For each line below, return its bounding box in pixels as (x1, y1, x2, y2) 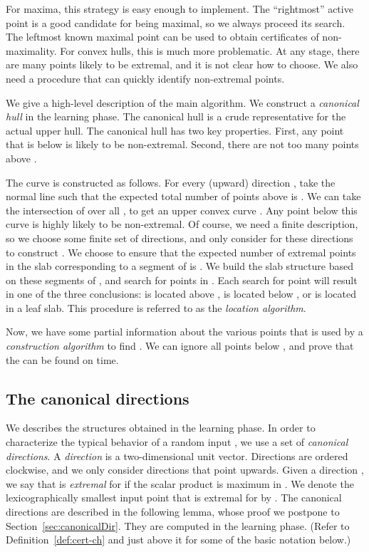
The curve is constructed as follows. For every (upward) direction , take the (6, 175, 336, 189)
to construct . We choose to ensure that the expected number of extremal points (6, 244, 356, 259)
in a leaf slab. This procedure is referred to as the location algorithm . (6, 300, 306, 315)
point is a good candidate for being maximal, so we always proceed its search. (6, 15, 345, 30)
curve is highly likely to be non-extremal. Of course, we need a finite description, (6, 217, 358, 231)
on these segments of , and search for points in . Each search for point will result (6, 272, 358, 287)
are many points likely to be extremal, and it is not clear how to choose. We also (6, 57, 358, 72)
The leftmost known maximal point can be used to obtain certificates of (6, 29, 319, 44)
